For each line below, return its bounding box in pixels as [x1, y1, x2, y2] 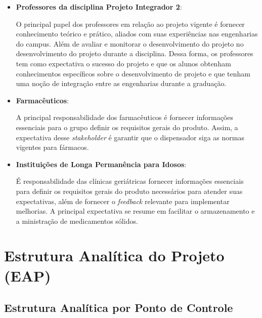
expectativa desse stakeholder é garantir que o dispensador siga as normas [16, 132, 244, 142]
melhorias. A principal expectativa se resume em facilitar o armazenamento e [16, 206, 255, 216]
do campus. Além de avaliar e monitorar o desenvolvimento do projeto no [16, 38, 244, 49]
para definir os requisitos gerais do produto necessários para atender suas [16, 185, 243, 196]
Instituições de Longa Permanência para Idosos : [16, 158, 187, 169]
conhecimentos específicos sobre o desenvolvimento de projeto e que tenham [16, 68, 250, 78]
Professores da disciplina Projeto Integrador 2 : [16, 2, 182, 12]
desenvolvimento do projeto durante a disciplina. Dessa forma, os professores [16, 48, 253, 59]
